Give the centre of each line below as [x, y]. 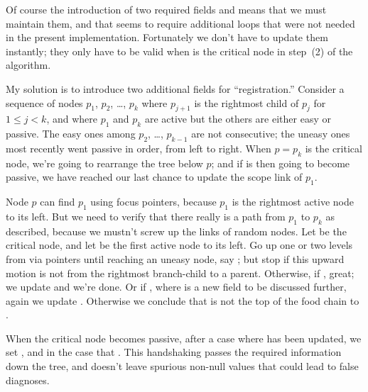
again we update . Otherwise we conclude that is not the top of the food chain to [183, 300]
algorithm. [28, 65]
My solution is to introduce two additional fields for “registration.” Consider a [175, 88]
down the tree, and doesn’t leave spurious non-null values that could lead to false [182, 366]
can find [58, 202]
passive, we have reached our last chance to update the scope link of [154, 177]
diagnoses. [28, 380]
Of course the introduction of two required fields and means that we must [166, 9]
